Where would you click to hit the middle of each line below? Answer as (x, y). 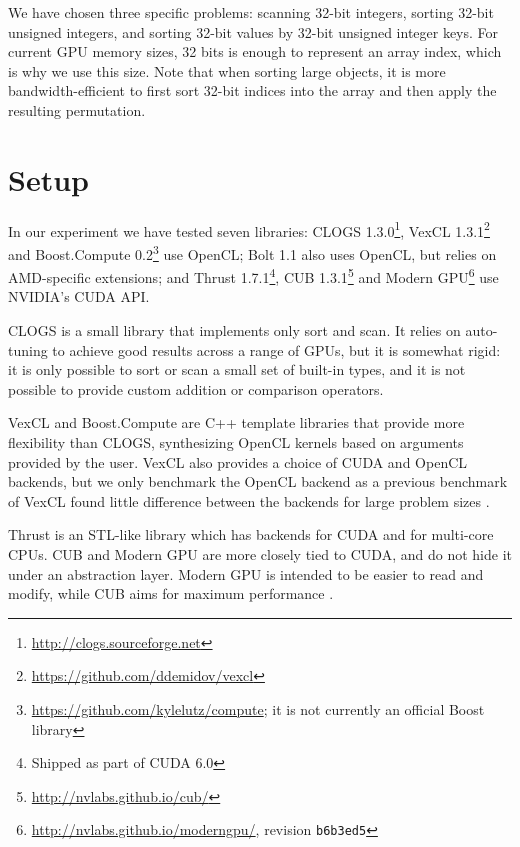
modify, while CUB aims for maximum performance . (171, 593)
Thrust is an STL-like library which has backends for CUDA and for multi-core (251, 534)
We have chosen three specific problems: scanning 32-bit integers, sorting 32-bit (251, 12)
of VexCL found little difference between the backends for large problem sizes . (249, 500)
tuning (28, 349)
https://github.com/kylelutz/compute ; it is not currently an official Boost (258, 708)
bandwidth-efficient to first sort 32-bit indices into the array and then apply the (252, 90)
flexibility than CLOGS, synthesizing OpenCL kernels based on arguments (236, 442)
